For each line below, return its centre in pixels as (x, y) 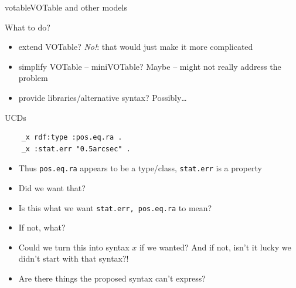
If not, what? (42, 227)
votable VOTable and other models (66, 7)
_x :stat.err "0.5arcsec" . (76, 149)
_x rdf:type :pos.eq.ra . (72, 138)
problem (33, 78)
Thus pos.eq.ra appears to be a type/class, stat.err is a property (140, 168)
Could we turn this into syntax (74, 247)
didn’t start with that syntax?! (74, 258)
